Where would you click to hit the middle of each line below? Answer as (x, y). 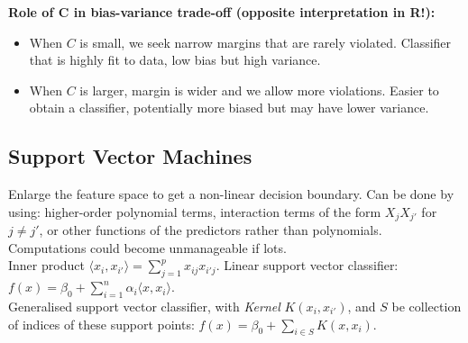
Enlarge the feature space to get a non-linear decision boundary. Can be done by (231, 194)
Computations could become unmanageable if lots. (147, 247)
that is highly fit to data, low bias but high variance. (175, 60)
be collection (427, 306)
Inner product (46, 265)
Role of (31, 12)
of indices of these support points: (101, 324)
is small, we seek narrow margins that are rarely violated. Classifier (266, 42)
